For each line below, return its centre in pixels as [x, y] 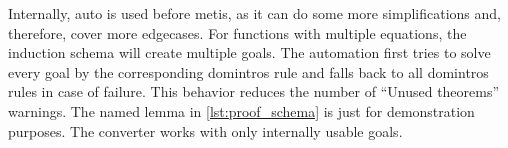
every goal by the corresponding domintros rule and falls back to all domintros [248, 71]
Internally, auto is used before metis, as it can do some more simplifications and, [254, 13]
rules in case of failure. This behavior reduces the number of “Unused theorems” [254, 91]
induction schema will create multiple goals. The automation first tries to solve [249, 52]
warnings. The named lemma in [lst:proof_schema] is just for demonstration [241, 110]
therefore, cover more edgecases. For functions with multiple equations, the [237, 32]
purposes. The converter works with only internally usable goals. [205, 130]
